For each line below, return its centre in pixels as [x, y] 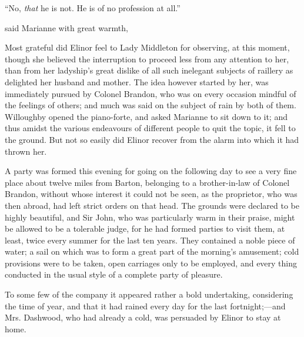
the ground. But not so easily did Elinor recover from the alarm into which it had [152, 139]
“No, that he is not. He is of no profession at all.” [93, 8]
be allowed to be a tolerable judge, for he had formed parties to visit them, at [145, 228]
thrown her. [26, 151]
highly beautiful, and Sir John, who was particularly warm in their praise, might [150, 217]
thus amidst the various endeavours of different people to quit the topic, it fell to [150, 128]
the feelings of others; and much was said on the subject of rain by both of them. [151, 105]
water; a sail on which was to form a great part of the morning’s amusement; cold [152, 251]
